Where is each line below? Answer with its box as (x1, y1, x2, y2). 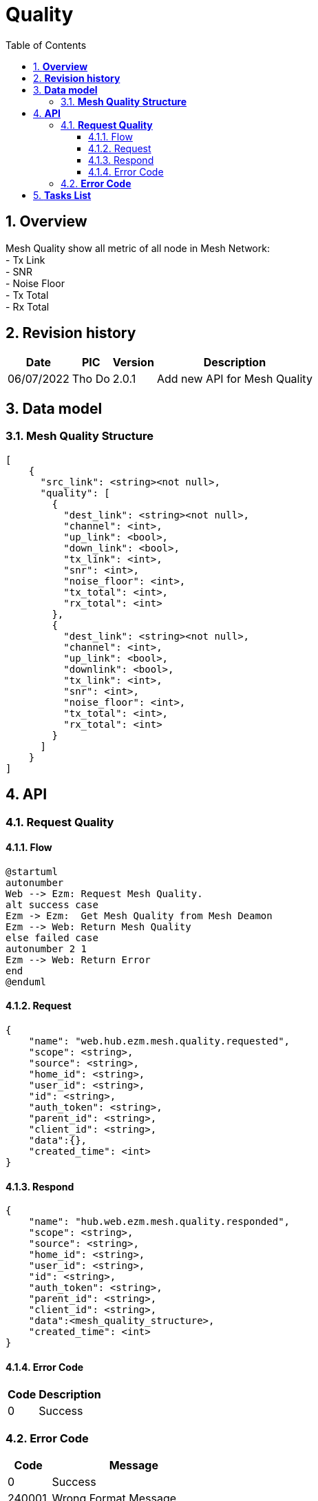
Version (112, 355, 154, 370)
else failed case (6, 932, 98, 943)
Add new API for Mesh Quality (156, 372, 312, 386)
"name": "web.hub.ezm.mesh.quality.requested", (28, 1035, 290, 1047)
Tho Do (72, 372, 110, 386)
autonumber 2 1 (6, 943, 87, 954)
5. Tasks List (33, 189, 92, 201)
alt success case (6, 899, 98, 910)
